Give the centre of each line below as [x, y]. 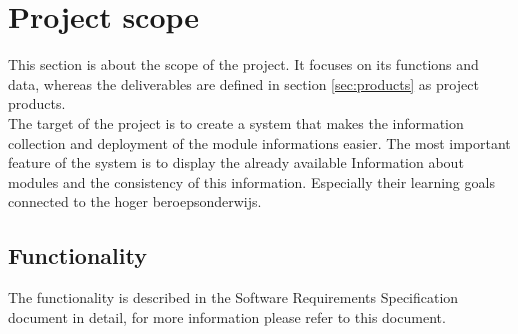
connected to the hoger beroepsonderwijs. [135, 201]
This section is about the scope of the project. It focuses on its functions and [243, 64]
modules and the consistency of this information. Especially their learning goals [251, 181]
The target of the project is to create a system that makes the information [236, 122]
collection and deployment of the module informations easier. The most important [259, 142]
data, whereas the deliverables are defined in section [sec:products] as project [243, 83]
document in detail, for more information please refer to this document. [227, 316]
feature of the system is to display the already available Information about [236, 162]
